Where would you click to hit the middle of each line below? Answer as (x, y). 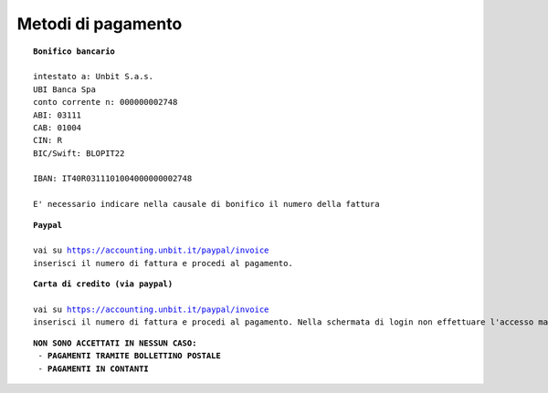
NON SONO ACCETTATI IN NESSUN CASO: (115, 343)
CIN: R (48, 140)
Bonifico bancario (74, 51)
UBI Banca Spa (64, 89)
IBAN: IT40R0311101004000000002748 (113, 179)
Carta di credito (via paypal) (103, 284)
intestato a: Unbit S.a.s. (94, 77)
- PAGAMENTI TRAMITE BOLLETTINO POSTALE (129, 356)
